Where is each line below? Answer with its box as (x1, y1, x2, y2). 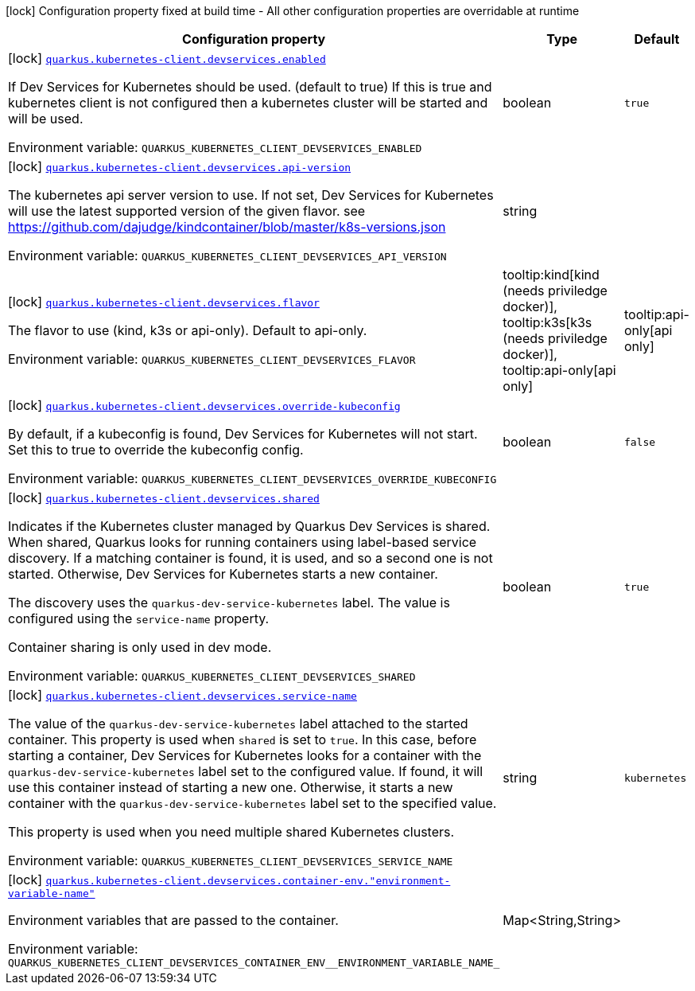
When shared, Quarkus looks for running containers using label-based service (8, 534, 477, 550)
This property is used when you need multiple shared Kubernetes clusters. (8, 824, 455, 840)
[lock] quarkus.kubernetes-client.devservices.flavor (8, 294, 320, 310)
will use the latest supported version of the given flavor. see (8, 203, 366, 219)
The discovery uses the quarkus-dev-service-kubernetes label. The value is (8, 595, 450, 611)
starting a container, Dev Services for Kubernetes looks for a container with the (8, 747, 482, 763)
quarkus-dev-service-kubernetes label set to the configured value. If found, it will (8, 763, 483, 779)
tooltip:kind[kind (503, 267, 600, 283)
